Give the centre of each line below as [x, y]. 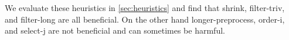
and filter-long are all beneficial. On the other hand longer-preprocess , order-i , [145, 19]
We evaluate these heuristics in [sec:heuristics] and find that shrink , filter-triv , [145, 8]
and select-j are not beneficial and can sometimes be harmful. [115, 30]
